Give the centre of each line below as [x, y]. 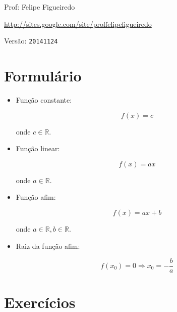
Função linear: [38, 148]
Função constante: [44, 99]
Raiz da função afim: [48, 246]
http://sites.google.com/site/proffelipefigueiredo [78, 24]
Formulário [43, 76]
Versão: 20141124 [31, 41]
